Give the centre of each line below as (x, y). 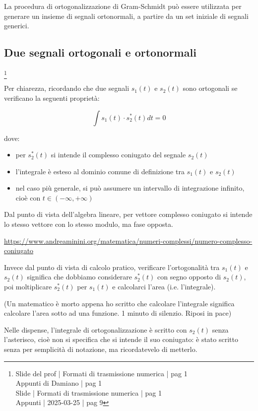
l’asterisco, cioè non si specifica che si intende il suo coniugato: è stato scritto (121, 339)
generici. (17, 26)
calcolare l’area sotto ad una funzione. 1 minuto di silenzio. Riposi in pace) (118, 313)
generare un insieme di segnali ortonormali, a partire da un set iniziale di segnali (126, 16)
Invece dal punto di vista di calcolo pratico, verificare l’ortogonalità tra (112, 267)
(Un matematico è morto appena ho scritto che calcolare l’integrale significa (119, 303)
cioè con (28, 197)
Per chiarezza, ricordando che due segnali (67, 88)
